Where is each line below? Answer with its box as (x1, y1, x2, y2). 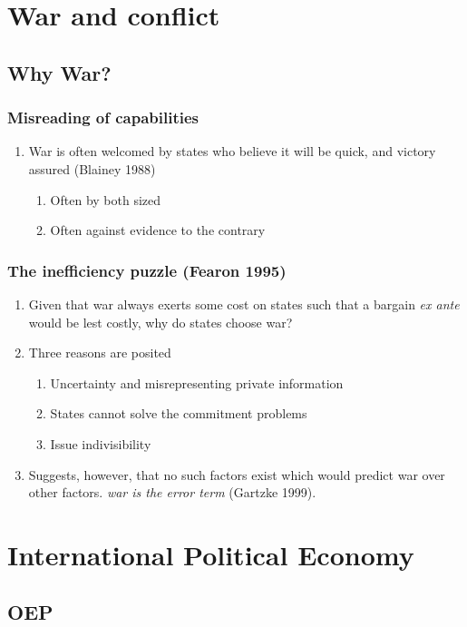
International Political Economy (7, 535, 414, 573)
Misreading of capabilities (7, 106, 199, 129)
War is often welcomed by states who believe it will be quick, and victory (28, 142, 436, 161)
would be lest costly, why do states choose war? (28, 312, 293, 331)
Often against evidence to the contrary (50, 220, 266, 240)
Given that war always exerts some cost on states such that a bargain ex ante (28, 294, 460, 313)
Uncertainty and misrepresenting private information (50, 373, 344, 392)
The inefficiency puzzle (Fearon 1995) (7, 259, 287, 281)
